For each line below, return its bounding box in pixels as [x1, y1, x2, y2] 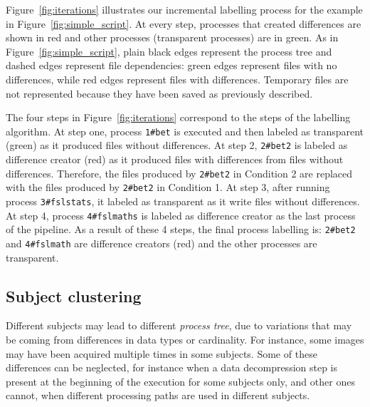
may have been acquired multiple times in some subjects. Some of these [6, 346, 317, 361]
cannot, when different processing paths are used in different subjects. [6, 388, 310, 403]
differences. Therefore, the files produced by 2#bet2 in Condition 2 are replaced [6, 165, 353, 180]
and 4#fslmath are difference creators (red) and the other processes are [6, 235, 317, 250]
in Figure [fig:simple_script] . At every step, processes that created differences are [6, 16, 361, 31]
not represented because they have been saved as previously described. [6, 86, 313, 101]
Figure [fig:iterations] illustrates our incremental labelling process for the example [6, 2, 363, 16]
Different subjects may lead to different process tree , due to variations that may [6, 318, 352, 333]
